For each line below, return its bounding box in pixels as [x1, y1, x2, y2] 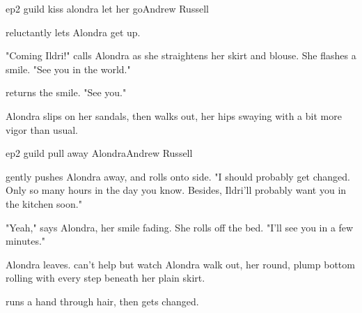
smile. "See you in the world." [6, 61, 131, 76]
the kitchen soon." [6, 196, 82, 211]
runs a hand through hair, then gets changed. [6, 293, 199, 308]
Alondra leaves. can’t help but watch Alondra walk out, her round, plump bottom [6, 257, 355, 271]
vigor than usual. [6, 122, 78, 137]
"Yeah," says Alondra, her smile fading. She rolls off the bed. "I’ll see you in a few [6, 220, 354, 234]
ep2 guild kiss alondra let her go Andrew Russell [6, 1, 209, 15]
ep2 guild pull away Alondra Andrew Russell [6, 146, 193, 160]
